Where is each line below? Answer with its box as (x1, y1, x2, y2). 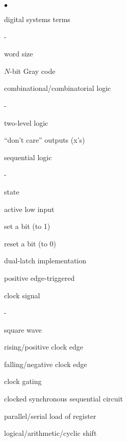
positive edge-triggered (4, 272, 75, 283)
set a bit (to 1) (4, 221, 50, 232)
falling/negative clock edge (4, 358, 87, 369)
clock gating (4, 376, 42, 387)
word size (4, 48, 33, 59)
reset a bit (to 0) (4, 238, 56, 248)
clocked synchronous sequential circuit (4, 393, 123, 404)
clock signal (4, 290, 40, 300)
